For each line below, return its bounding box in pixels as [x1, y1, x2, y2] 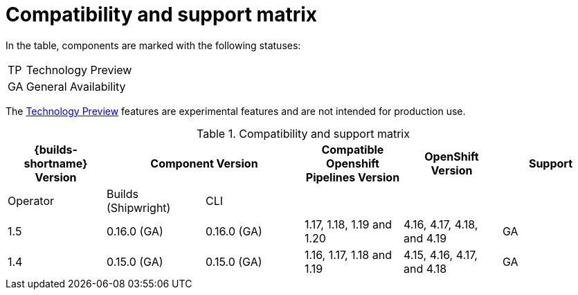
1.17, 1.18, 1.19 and [304, 217, 392, 231]
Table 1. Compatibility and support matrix [197, 126, 410, 141]
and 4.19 [403, 231, 447, 245]
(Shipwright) [106, 200, 171, 215]
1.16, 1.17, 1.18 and [304, 247, 392, 262]
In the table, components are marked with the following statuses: [6, 39, 301, 51]
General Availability [26, 79, 126, 93]
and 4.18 [403, 261, 447, 276]
